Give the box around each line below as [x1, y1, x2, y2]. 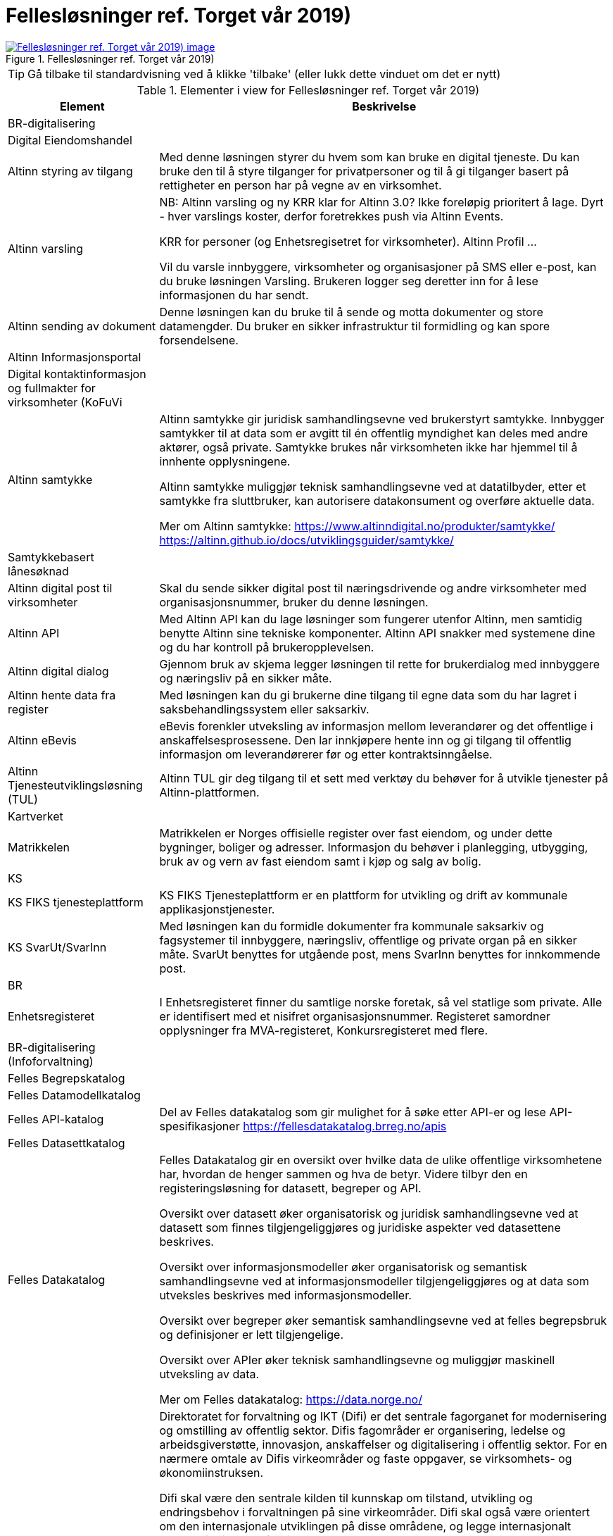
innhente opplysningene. [159, 454, 291, 468]
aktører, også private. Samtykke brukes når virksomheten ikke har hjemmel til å [159, 439, 578, 454]
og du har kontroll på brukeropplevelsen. [159, 639, 374, 654]
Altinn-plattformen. [159, 785, 260, 799]
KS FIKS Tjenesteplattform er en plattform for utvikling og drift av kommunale [159, 887, 568, 902]
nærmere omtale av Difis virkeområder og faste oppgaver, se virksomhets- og [159, 1451, 572, 1466]
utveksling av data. [159, 1366, 260, 1381]
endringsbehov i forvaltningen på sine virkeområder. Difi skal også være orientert [159, 1504, 590, 1519]
